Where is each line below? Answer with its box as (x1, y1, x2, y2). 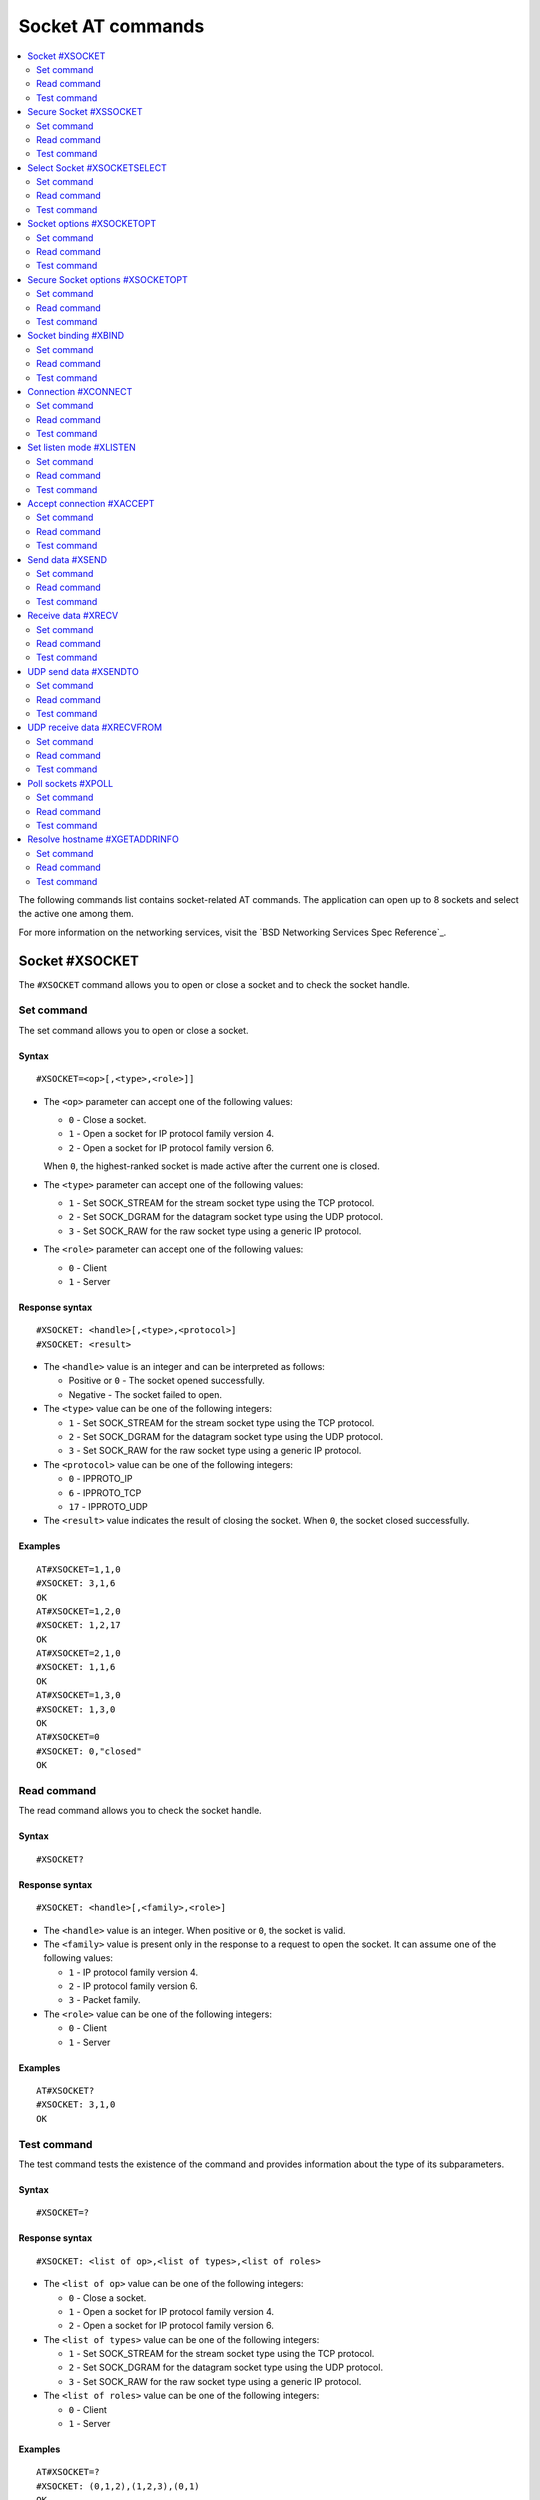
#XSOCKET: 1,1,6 (36, 1661, 116, 1673)
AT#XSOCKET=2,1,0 (36, 1648, 121, 1659)
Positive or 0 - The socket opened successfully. (68, 1375, 265, 1387)
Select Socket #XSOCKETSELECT (27, 161, 167, 174)
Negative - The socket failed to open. (68, 1388, 222, 1400)
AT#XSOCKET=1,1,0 (36, 1563, 121, 1575)
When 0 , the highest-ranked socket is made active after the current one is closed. (43, 1160, 380, 1172)
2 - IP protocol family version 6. (68, 1980, 199, 1992)
